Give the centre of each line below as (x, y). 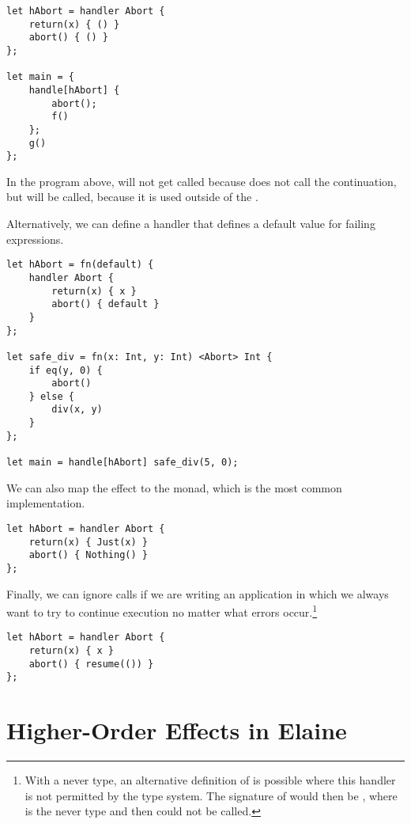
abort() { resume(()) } (91, 664)
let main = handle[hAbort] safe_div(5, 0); (123, 463)
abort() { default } (106, 304)
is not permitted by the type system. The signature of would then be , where (211, 795)
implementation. (46, 503)
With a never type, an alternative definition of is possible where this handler (210, 780)
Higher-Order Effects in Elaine (177, 730)
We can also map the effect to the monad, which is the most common (174, 487)
